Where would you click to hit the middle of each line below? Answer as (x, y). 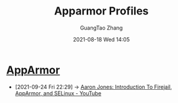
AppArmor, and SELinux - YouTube (58, 93)
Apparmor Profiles (101, 11)
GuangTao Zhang (101, 28)
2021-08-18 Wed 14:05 (101, 39)
